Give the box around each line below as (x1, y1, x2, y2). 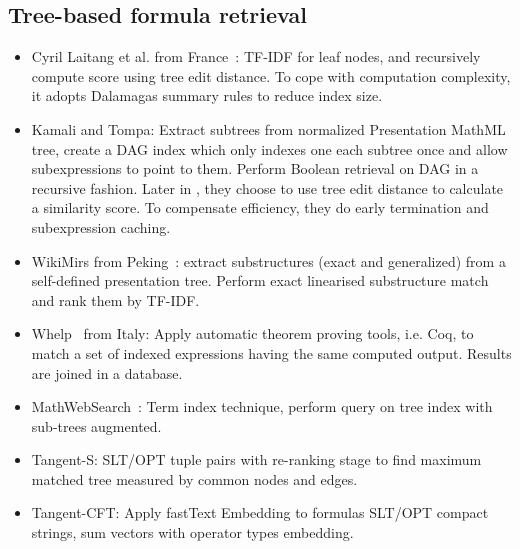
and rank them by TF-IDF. (31, 289, 200, 310)
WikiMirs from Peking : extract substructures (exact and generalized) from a (31, 250, 506, 271)
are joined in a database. (31, 362, 183, 383)
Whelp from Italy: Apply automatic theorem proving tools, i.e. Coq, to (31, 323, 474, 344)
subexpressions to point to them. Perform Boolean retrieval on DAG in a (31, 158, 479, 179)
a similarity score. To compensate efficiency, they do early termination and (31, 197, 489, 218)
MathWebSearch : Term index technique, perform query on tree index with (31, 396, 493, 417)
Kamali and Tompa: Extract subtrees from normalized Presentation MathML (31, 118, 506, 139)
